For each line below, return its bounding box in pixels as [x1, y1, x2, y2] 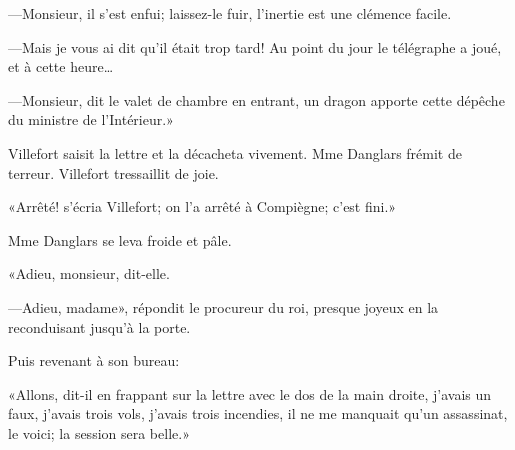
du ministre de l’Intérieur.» [8, 109, 174, 130]
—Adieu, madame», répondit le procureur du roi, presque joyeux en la [8, 296, 439, 317]
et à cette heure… [8, 56, 114, 77]
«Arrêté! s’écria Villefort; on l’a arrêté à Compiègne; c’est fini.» [8, 196, 397, 217]
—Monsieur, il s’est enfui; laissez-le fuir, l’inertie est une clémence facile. [8, 3, 452, 23]
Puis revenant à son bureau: [8, 350, 180, 371]
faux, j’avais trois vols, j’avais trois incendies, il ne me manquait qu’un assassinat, [8, 403, 508, 424]
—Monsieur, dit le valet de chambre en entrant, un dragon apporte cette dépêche [8, 89, 505, 110]
